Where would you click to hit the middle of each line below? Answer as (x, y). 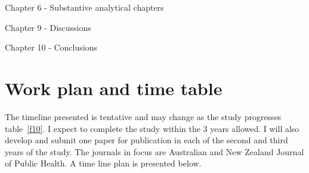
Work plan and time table (114, 88)
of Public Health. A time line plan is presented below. (103, 163)
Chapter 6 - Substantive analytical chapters (84, 7)
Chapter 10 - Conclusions (51, 47)
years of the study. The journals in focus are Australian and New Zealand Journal (154, 151)
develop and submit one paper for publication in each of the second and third (146, 140)
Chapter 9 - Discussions (48, 27)
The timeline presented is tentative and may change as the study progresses (143, 116)
